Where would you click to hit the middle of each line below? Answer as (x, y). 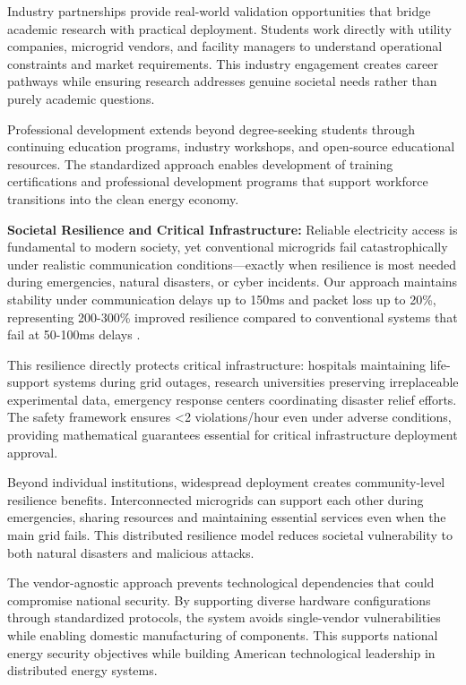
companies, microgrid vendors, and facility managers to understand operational (225, 46)
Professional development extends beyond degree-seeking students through (211, 128)
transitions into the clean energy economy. (123, 198)
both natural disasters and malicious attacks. (131, 552)
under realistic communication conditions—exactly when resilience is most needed (232, 264)
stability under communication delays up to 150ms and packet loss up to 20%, (222, 299)
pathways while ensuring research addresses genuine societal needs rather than (222, 81)
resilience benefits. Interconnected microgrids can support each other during (216, 499)
